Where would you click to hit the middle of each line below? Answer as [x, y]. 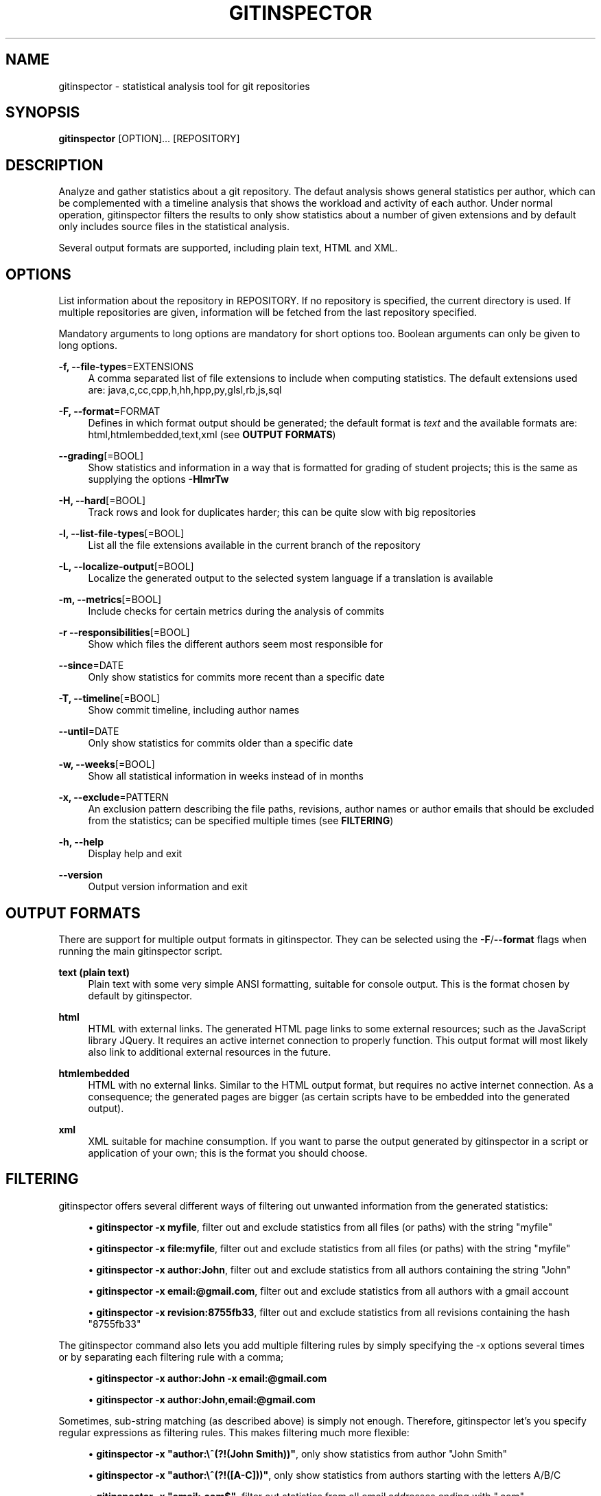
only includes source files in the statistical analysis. [174, 227]
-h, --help [81, 842]
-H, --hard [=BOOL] [102, 501]
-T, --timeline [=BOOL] [109, 699]
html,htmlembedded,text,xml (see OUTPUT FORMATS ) [212, 435]
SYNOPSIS [43, 113]
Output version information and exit [168, 887]
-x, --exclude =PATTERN [114, 797]
